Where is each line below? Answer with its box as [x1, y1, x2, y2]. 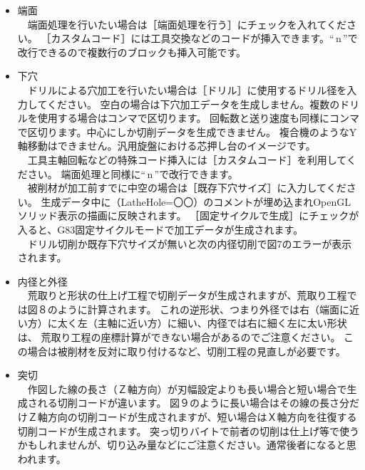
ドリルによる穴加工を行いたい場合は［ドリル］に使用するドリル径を [27, 82, 347, 97]
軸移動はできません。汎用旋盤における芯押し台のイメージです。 [17, 138, 316, 153]
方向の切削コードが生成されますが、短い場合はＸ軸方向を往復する [47, 409, 357, 424]
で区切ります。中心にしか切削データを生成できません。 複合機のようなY [17, 124, 357, 139]
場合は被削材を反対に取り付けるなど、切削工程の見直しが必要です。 [27, 343, 346, 358]
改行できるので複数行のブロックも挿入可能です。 [17, 44, 247, 59]
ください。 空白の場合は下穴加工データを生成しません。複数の [46, 96, 340, 111]
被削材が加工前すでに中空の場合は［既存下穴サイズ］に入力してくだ [27, 180, 346, 195]
